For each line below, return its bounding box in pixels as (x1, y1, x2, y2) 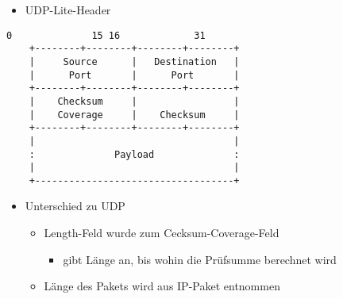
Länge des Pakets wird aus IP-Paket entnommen (44, 278, 280, 294)
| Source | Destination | (29, 56, 240, 67)
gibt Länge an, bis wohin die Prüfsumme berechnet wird (63, 251, 337, 267)
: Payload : (29, 148, 240, 160)
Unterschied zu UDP (25, 197, 125, 214)
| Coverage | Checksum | (29, 109, 240, 121)
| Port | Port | (29, 69, 240, 81)
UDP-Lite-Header (25, 2, 111, 17)
